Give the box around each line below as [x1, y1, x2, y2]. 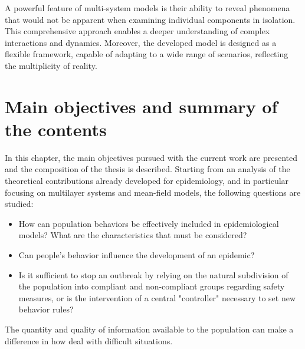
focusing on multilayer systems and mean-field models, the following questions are [5, 186, 301, 198]
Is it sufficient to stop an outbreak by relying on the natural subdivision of [18, 268, 288, 281]
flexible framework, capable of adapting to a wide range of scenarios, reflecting [5, 48, 288, 60]
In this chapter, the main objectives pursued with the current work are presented [5, 151, 298, 163]
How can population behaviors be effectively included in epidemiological [18, 217, 279, 229]
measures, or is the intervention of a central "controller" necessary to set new [18, 291, 296, 304]
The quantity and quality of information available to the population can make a [5, 323, 294, 335]
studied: [5, 197, 34, 210]
